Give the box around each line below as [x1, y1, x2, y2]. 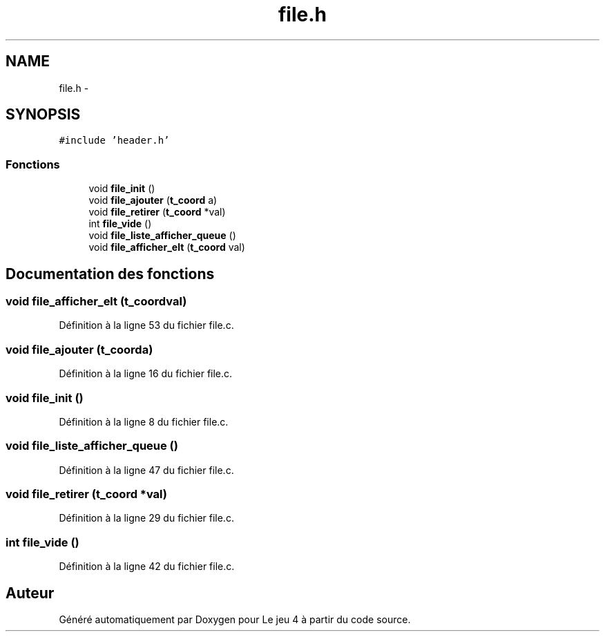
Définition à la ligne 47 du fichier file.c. [59, 464, 234, 476]
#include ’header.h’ [59, 135, 170, 146]
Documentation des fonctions [6, 265, 215, 283]
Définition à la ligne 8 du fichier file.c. [59, 415, 229, 428]
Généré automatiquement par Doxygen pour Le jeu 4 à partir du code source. [59, 614, 411, 625]
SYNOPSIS [6, 106, 81, 124]
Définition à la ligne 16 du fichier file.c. [59, 368, 233, 380]
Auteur [6, 584, 55, 602]
